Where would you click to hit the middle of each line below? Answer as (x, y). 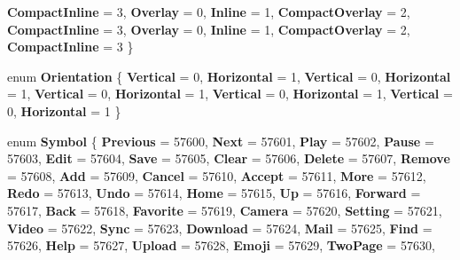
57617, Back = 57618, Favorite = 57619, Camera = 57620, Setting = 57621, (225, 210)
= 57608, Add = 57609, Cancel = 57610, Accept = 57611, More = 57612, (217, 175)
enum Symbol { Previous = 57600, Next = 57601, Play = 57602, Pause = (221, 141)
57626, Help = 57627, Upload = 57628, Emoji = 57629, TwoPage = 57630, (221, 245)
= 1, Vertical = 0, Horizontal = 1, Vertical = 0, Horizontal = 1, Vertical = (230, 94)
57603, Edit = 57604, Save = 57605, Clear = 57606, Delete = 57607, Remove (229, 158)
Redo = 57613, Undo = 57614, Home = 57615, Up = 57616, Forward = (214, 193)
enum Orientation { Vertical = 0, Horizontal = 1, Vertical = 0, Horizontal (229, 76)
